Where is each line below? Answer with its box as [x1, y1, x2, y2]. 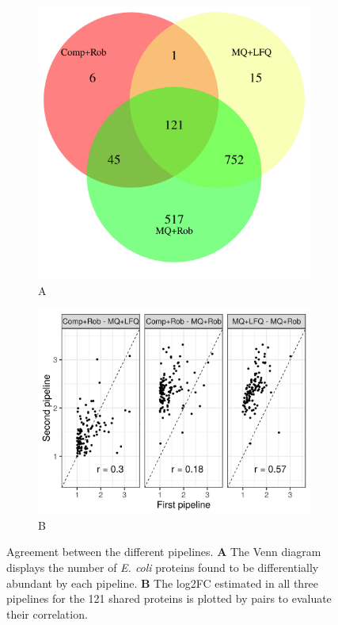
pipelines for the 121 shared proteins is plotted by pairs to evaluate [6, 590, 332, 607]
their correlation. [6, 605, 88, 622]
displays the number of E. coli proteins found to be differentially [6, 558, 319, 575]
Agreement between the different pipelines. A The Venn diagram [6, 543, 321, 560]
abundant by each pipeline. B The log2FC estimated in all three [6, 574, 319, 591]
